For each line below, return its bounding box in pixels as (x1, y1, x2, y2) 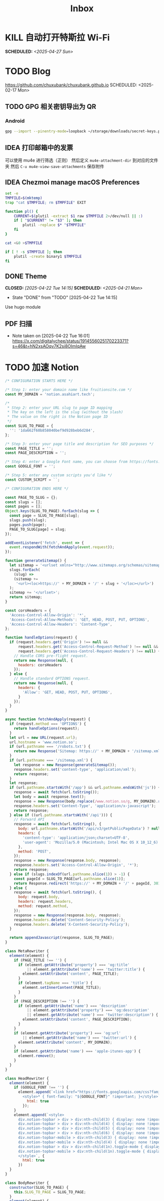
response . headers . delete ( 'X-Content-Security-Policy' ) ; (14, 922, 130, 927)
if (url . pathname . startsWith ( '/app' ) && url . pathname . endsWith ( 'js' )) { (9, 785, 161, 790)
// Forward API (14, 817, 45, 822)
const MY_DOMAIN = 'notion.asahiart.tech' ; (5, 392, 95, 397)
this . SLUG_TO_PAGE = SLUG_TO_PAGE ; (14, 1189, 86, 1195)
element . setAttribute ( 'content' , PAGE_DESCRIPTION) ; (22, 1017, 132, 1022)
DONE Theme (5, 272, 47, 280)
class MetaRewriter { (5, 949, 49, 954)
